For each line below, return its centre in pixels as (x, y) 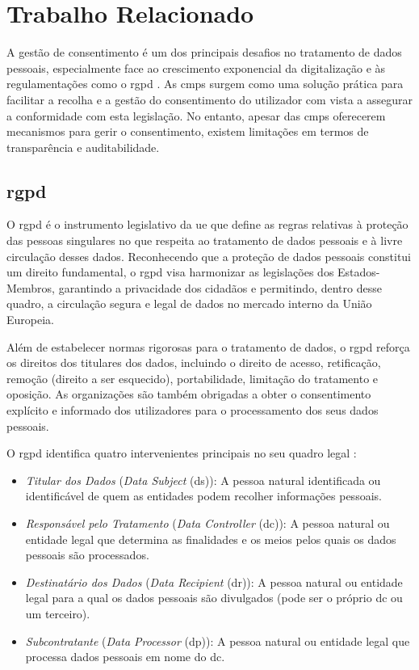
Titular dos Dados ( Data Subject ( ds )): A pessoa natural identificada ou (203, 480)
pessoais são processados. (87, 555)
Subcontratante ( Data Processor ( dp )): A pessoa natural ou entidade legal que (218, 641)
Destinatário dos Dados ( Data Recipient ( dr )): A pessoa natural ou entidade (214, 582)
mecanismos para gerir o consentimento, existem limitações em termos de (188, 131)
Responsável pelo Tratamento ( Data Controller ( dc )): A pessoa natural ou (207, 523)
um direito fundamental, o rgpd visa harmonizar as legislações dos (170, 272)
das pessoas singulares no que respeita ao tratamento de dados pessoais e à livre (205, 240)
